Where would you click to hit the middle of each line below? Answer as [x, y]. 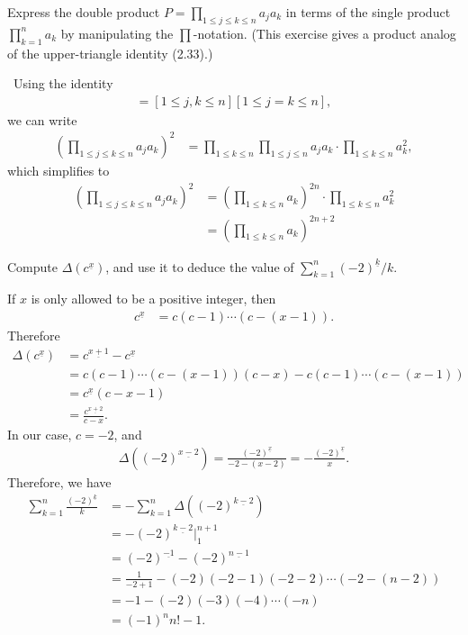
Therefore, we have [59, 481]
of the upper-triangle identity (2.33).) [110, 53]
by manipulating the [117, 33]
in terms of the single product [368, 12]
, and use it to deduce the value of [200, 266]
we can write [42, 119]
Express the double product [84, 12]
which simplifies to [58, 170]
